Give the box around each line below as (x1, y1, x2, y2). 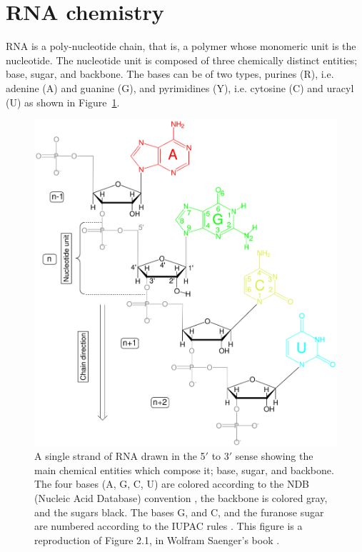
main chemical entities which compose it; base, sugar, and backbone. (34, 462, 334, 477)
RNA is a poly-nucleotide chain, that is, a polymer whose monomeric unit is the (6, 39, 356, 54)
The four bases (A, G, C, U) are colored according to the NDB (34, 476, 309, 491)
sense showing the (235, 448, 313, 463)
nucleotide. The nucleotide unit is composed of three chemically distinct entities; (6, 52, 358, 67)
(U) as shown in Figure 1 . (6, 94, 120, 109)
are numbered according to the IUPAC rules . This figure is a (34, 518, 303, 533)
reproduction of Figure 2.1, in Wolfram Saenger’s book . (34, 532, 280, 547)
